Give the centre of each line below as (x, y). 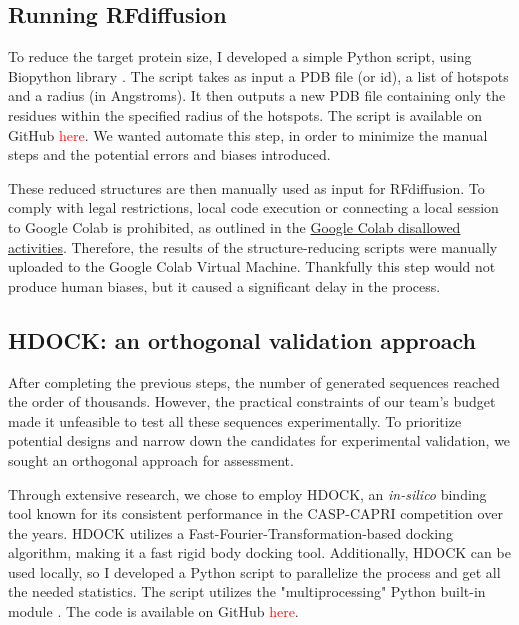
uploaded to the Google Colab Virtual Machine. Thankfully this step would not (252, 266)
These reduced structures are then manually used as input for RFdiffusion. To (246, 187)
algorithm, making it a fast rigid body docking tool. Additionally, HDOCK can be (259, 552)
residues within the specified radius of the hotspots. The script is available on (245, 114)
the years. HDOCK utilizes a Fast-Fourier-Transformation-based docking (230, 532)
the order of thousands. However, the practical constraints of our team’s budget (252, 401)
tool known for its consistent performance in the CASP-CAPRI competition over (255, 513)
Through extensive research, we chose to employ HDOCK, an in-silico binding (247, 493)
